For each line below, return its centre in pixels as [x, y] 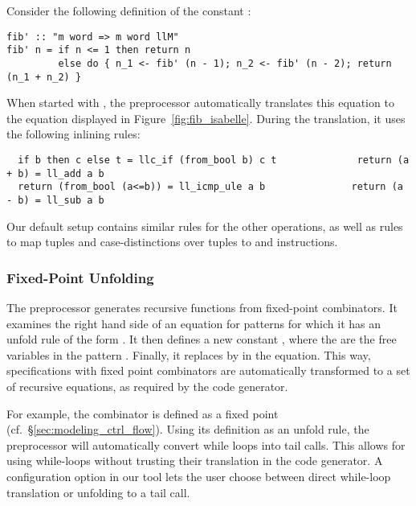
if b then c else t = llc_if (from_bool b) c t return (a [214, 160]
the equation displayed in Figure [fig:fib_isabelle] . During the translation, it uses [206, 118]
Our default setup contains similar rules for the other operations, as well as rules [205, 226]
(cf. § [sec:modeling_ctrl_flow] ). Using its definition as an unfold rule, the [188, 429]
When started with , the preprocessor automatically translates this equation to [200, 103]
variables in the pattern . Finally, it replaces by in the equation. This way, [189, 354]
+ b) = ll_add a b [55, 173]
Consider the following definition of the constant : [129, 10]
